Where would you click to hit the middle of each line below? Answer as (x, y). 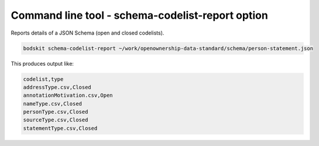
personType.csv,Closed (56, 112)
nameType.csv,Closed (52, 103)
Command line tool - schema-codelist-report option (140, 15)
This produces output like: (42, 63)
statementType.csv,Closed (60, 128)
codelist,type (43, 79)
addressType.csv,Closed (57, 87)
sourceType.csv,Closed (56, 120)
